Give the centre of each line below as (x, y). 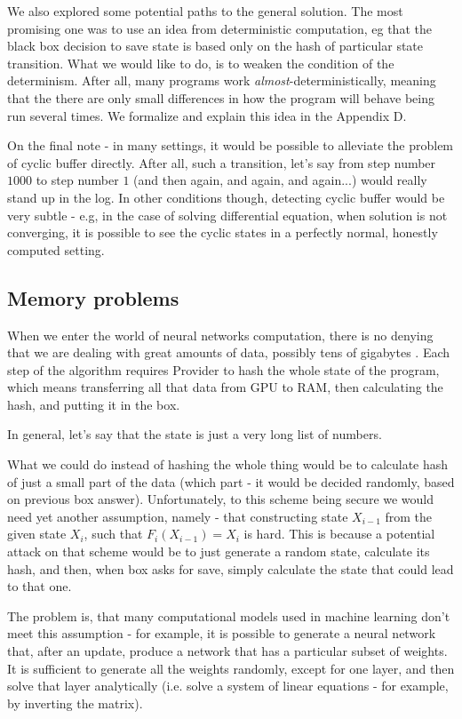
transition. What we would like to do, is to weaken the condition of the (201, 63)
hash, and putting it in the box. (94, 404)
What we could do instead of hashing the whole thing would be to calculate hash (228, 464)
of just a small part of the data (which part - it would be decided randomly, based (231, 481)
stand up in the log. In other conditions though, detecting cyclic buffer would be (226, 197)
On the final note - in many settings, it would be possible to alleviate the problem (231, 145)
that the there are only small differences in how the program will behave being (221, 97)
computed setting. (56, 249)
